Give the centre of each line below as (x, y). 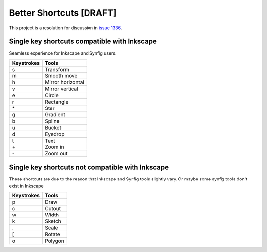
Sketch (53, 221)
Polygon (55, 241)
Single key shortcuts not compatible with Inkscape (89, 167)
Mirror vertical (62, 89)
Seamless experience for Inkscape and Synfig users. (63, 53)
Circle (52, 95)
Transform (57, 69)
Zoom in (55, 147)
